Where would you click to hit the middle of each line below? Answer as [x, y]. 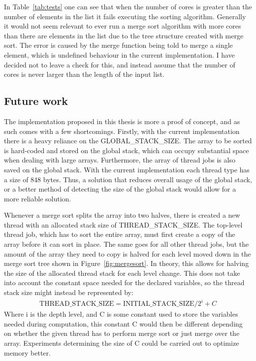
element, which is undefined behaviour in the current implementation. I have [119, 54]
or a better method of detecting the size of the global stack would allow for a [120, 189]
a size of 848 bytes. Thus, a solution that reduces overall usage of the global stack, [128, 179]
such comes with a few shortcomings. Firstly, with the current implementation [122, 131]
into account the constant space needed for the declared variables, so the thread [124, 282]
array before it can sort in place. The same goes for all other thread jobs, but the [127, 244]
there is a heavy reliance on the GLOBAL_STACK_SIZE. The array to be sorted [128, 141]
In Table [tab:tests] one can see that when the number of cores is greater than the [128, 6]
